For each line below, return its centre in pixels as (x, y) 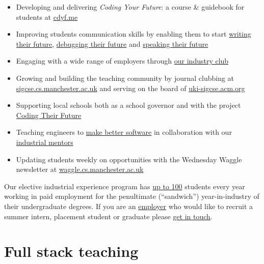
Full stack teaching (71, 251)
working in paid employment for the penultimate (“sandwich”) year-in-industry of (132, 196)
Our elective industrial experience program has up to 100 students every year (125, 186)
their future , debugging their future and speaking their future (112, 43)
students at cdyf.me (47, 17)
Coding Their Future (49, 115)
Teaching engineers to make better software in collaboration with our (124, 132)
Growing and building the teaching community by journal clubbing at (125, 78)
